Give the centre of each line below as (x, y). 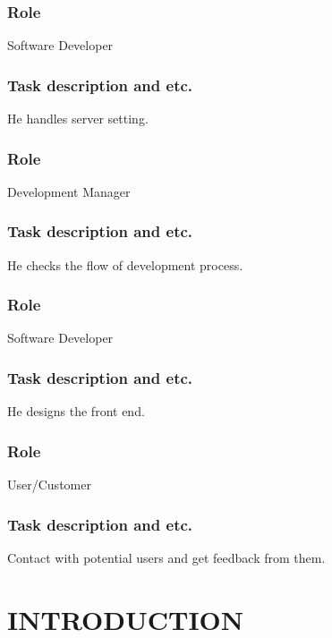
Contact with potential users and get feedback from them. (166, 557)
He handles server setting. (78, 119)
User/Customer (49, 485)
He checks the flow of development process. (125, 264)
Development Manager (69, 191)
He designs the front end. (76, 411)
